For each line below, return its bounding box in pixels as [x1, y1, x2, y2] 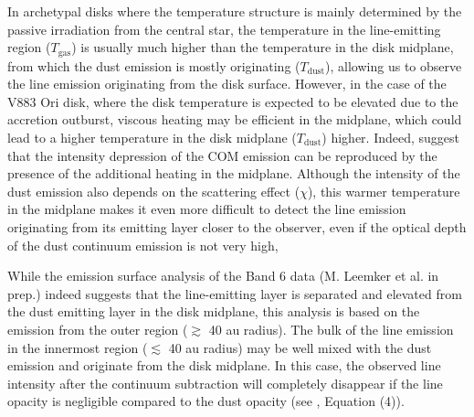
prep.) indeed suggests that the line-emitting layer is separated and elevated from [7, 283, 462, 303]
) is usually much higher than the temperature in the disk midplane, [71, 37, 454, 57]
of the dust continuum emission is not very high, [7, 235, 279, 254]
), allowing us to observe [325, 56, 462, 75]
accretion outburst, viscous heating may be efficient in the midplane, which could [7, 110, 462, 129]
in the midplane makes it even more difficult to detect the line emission [7, 199, 406, 219]
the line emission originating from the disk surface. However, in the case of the [7, 74, 447, 93]
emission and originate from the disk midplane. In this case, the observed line [7, 356, 441, 375]
